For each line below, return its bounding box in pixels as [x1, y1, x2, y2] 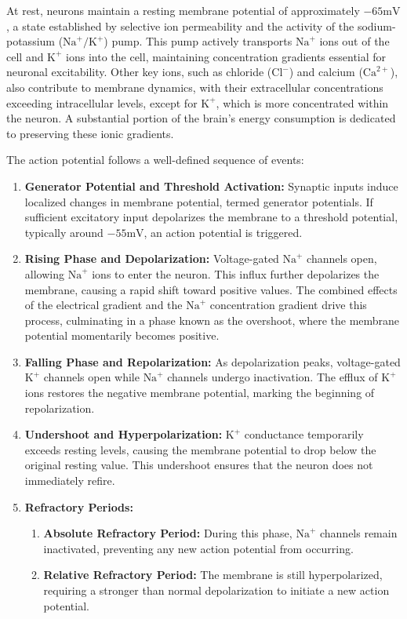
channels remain [319, 525, 398, 541]
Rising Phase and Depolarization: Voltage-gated [24, 250, 279, 267]
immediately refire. [24, 472, 115, 489]
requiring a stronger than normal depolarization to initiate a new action [43, 582, 390, 598]
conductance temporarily [244, 426, 364, 442]
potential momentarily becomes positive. [24, 327, 220, 344]
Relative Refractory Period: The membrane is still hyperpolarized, [43, 566, 383, 583]
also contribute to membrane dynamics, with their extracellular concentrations [6, 78, 383, 95]
